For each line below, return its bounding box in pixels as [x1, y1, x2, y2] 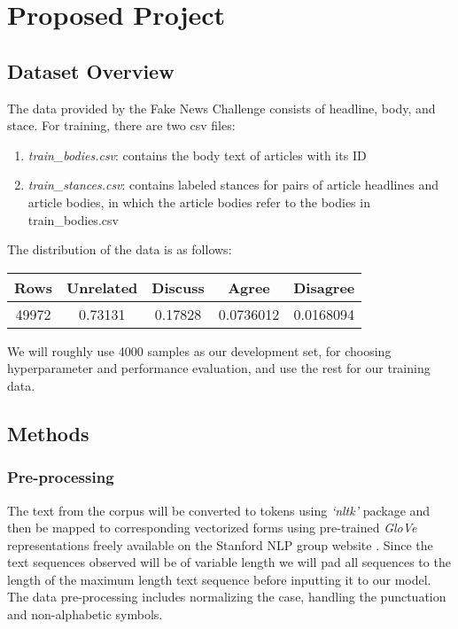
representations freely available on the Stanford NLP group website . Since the [7, 535, 433, 554]
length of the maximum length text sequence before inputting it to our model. [7, 570, 431, 588]
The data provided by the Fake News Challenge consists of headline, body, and [7, 98, 436, 117]
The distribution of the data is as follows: [7, 240, 232, 259]
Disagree [293, 276, 355, 298]
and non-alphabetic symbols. [7, 605, 163, 624]
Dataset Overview [7, 57, 175, 84]
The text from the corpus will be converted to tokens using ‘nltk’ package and [7, 501, 431, 519]
